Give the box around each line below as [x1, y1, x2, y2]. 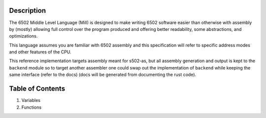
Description [9, 6, 46, 15]
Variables [21, 97, 40, 103]
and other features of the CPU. [9, 49, 71, 55]
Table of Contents [9, 85, 66, 93]
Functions [21, 104, 42, 110]
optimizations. [9, 33, 38, 39]
